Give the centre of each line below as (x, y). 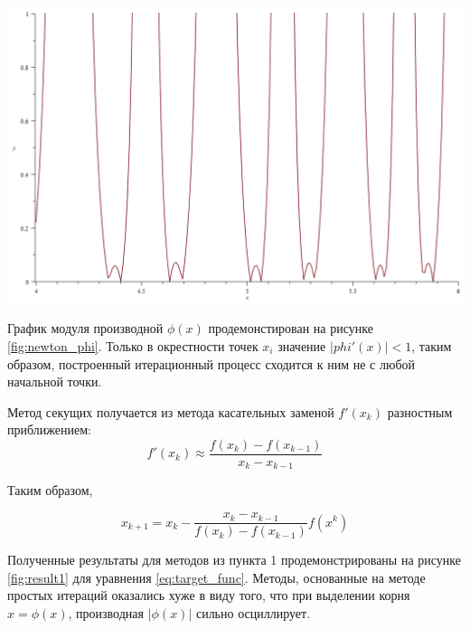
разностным (420, 411)
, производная (106, 612)
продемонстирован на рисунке (291, 328)
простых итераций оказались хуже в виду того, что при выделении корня (209, 595)
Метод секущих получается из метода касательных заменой (171, 411)
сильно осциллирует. (253, 612)
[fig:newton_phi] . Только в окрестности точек (133, 346)
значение (302, 346)
